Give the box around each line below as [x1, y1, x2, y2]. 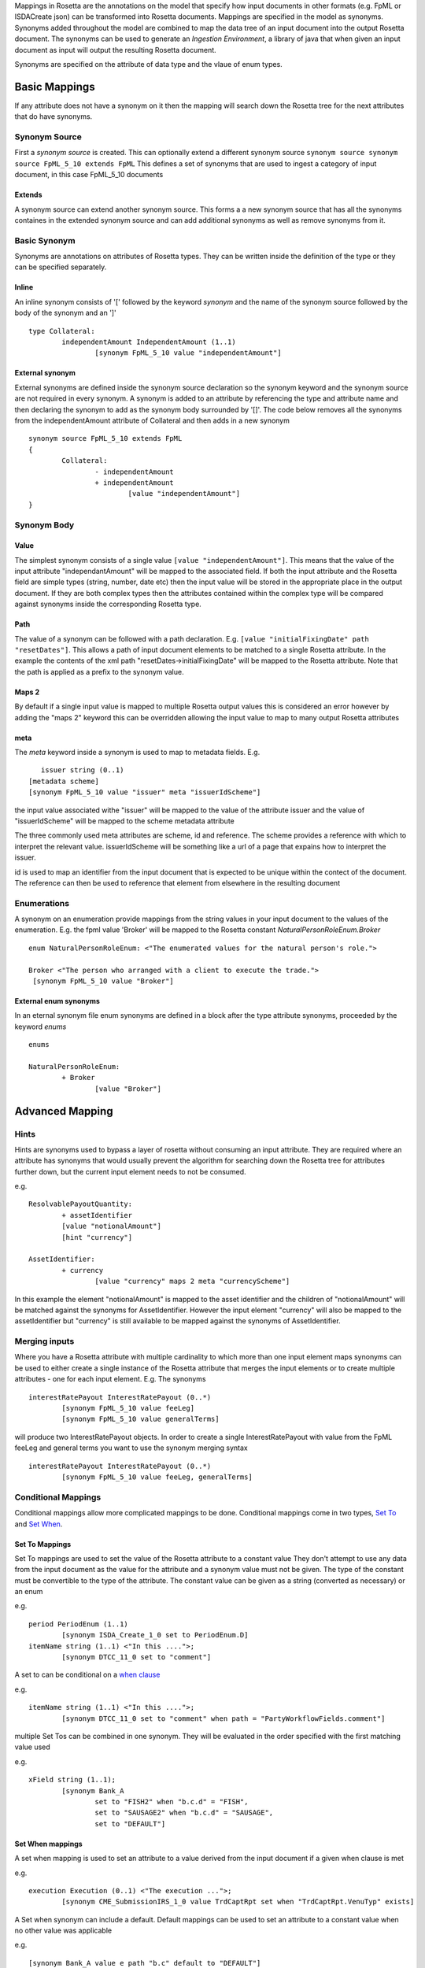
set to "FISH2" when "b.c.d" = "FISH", [94, 1797, 249, 1806]
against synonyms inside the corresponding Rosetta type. [14, 599, 202, 609]
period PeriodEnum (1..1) [28, 1619, 129, 1629]
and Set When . [14, 1519, 63, 1529]
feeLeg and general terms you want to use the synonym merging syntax [14, 1443, 248, 1452]
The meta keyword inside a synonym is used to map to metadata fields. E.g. [14, 747, 261, 756]
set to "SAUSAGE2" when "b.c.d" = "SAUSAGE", [94, 1808, 274, 1818]
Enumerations [14, 897, 70, 908]
